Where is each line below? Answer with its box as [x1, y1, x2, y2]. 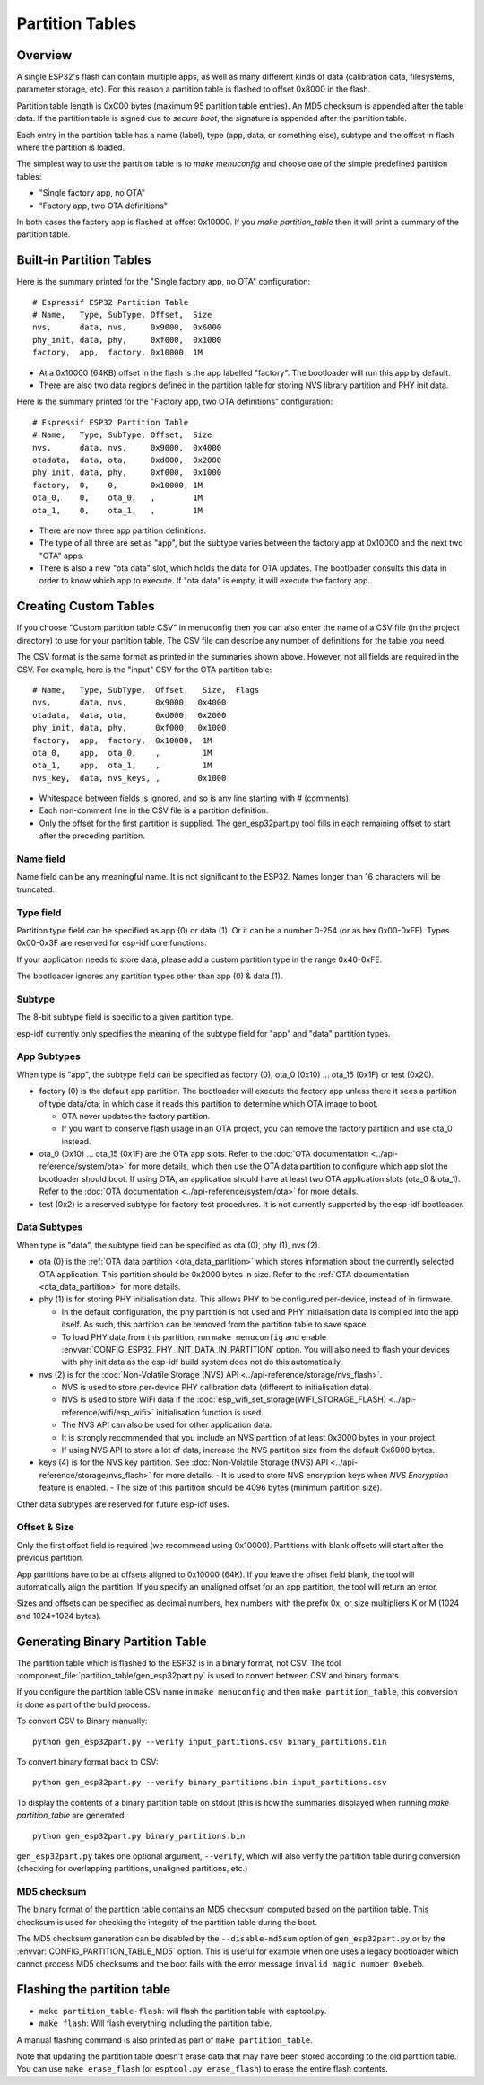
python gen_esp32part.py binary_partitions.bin [32, 1831, 246, 1841]
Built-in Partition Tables [16, 252, 151, 268]
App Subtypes [16, 1050, 81, 1063]
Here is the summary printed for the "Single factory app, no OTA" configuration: [16, 276, 311, 287]
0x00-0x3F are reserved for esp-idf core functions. [16, 938, 207, 949]
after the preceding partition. [39, 830, 145, 841]
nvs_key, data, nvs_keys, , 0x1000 [32, 773, 227, 783]
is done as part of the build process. [16, 1699, 151, 1710]
